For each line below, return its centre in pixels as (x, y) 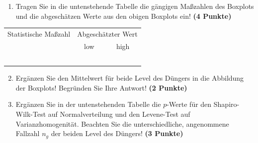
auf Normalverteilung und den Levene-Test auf (119, 114)
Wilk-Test (31, 114)
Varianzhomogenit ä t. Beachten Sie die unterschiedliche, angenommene (122, 123)
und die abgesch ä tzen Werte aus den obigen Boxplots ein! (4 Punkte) (124, 16)
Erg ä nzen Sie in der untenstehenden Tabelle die (88, 104)
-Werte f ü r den (189, 104)
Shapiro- (226, 104)
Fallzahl (28, 133)
